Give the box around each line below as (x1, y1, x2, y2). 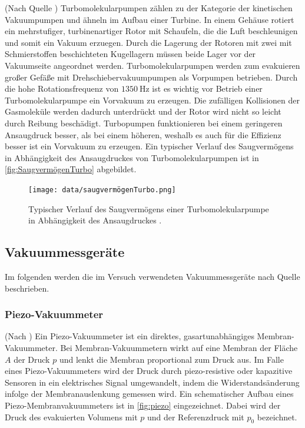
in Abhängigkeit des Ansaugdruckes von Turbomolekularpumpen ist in (5, 151, 259, 163)
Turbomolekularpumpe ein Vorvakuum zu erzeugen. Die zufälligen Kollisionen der (5, 93, 300, 106)
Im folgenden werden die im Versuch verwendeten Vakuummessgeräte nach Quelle (5, 270, 300, 282)
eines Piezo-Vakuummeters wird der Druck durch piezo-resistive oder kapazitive (5, 365, 293, 377)
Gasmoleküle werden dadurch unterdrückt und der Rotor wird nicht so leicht (5, 105, 281, 118)
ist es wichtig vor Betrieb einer (152, 82, 263, 95)
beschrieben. (5, 282, 49, 294)
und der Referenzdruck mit (147, 410, 244, 423)
